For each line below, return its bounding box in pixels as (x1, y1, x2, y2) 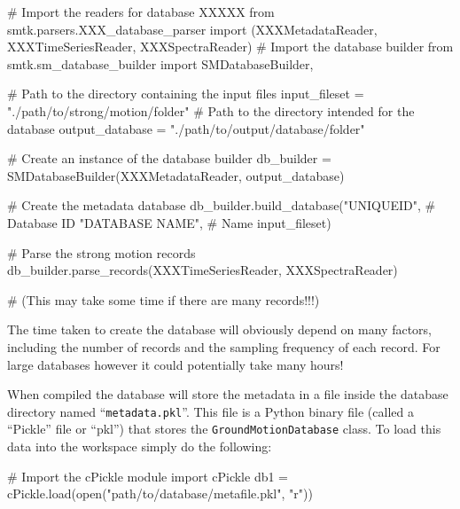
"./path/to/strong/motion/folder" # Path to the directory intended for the (7, 101, 415, 120)
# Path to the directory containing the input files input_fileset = (7, 84, 364, 103)
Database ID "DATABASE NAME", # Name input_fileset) (7, 213, 331, 231)
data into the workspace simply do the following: (7, 437, 272, 455)
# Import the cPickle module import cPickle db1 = (7, 466, 289, 485)
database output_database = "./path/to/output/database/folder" (7, 119, 365, 137)
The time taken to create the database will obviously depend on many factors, (7, 320, 433, 339)
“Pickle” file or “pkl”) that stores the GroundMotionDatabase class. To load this (7, 419, 441, 438)
